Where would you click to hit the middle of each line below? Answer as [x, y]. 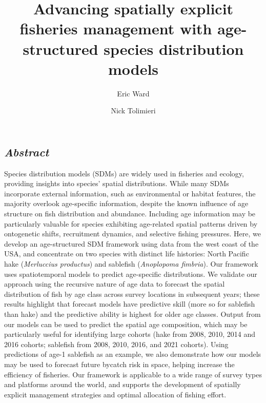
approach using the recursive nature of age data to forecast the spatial [115, 284]
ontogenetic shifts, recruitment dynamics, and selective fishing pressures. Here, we [132, 234]
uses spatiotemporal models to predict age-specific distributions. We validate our [131, 274]
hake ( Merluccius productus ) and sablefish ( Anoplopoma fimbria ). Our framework [131, 264]
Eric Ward [133, 93]
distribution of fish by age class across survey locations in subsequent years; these [132, 294]
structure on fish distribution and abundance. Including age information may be [130, 214]
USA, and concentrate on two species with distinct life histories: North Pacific [127, 254]
